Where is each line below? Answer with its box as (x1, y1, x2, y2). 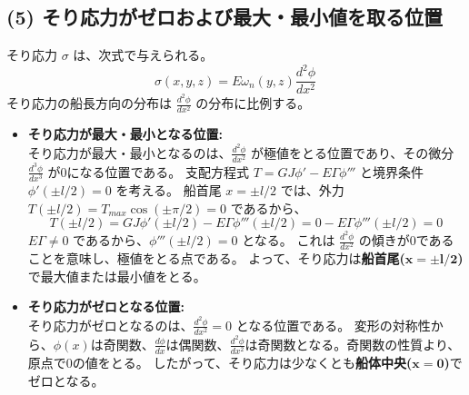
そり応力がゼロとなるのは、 (27, 315, 194, 334)
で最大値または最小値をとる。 (27, 266, 206, 285)
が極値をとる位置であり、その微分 (251, 143, 454, 162)
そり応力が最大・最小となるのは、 (27, 143, 232, 162)
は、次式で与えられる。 (73, 45, 214, 64)
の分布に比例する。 (195, 94, 311, 113)
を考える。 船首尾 (115, 181, 222, 199)
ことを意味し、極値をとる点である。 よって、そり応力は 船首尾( (27, 249, 405, 268)
